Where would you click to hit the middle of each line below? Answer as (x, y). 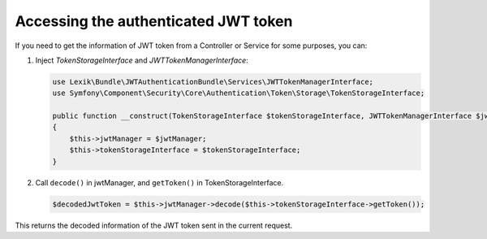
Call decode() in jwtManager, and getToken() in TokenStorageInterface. (159, 182)
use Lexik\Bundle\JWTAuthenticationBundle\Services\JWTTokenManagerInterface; (213, 82)
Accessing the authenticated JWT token (154, 21)
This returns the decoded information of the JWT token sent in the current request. (154, 225)
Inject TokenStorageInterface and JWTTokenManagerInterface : (142, 60)
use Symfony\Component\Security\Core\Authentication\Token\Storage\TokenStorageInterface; (239, 93)
